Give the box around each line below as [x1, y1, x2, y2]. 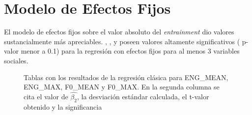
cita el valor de [24, 91, 68, 101]
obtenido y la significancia [24, 101, 102, 112]
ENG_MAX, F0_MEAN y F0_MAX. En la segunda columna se [24, 82, 220, 92]
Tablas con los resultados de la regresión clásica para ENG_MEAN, [24, 72, 228, 82]
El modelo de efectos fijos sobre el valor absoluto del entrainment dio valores [4, 27, 234, 37]
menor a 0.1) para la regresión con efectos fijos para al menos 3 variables [21, 46, 240, 56]
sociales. [4, 55, 28, 65]
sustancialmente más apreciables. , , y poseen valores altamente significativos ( [4, 36, 240, 46]
